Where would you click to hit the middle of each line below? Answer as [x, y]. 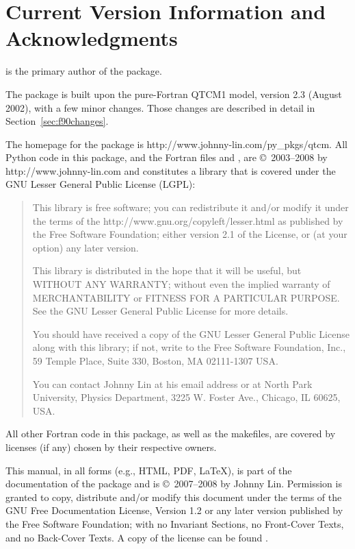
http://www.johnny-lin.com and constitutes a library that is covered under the [171, 170]
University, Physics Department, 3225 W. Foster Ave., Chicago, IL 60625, [186, 397]
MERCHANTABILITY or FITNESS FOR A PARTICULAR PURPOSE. [186, 297]
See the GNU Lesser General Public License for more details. [160, 311]
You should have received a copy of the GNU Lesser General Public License [191, 333]
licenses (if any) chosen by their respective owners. [111, 447]
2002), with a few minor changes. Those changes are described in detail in [160, 107]
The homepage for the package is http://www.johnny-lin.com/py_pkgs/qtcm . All [176, 144]
